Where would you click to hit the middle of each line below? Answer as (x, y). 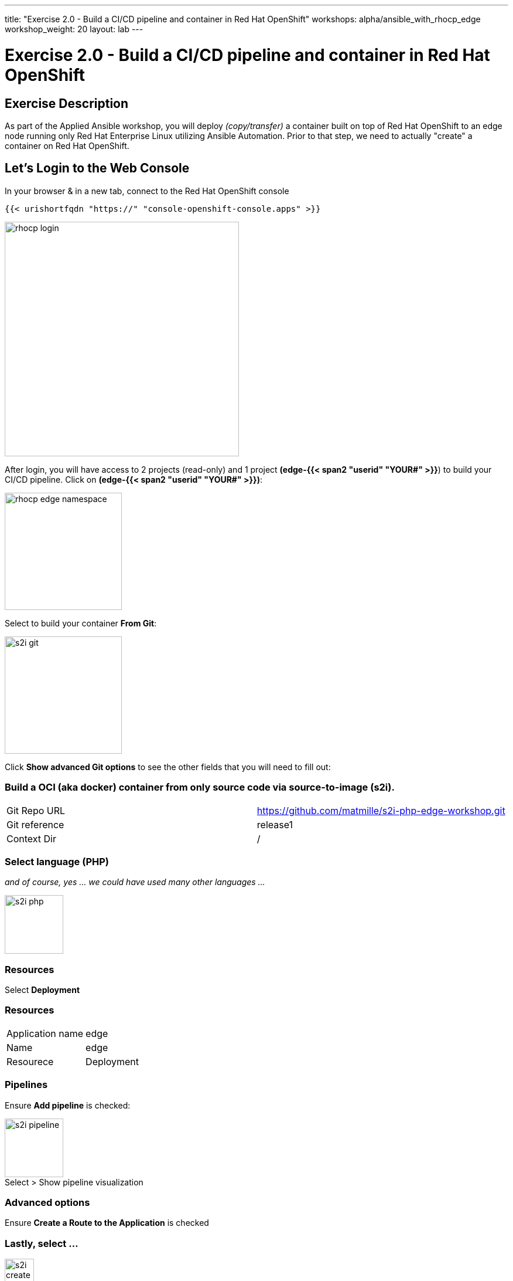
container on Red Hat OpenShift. (67, 145)
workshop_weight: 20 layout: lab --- (74, 29)
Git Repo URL (36, 810)
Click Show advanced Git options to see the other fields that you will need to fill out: (168, 767)
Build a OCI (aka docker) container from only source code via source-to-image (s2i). (200, 787)
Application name (45, 1033)
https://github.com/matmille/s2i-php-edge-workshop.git (381, 810)
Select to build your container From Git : (81, 623)
